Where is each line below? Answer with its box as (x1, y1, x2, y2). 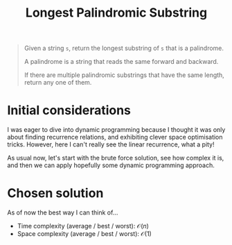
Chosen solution (7, 185, 104, 201)
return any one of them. (24, 78, 92, 87)
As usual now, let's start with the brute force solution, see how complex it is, (7, 154, 224, 162)
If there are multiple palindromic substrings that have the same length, (24, 71, 225, 79)
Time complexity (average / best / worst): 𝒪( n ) (17, 222, 149, 230)
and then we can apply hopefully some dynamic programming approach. (7, 161, 215, 169)
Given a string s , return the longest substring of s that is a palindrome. (24, 44, 224, 53)
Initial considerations (7, 103, 132, 119)
